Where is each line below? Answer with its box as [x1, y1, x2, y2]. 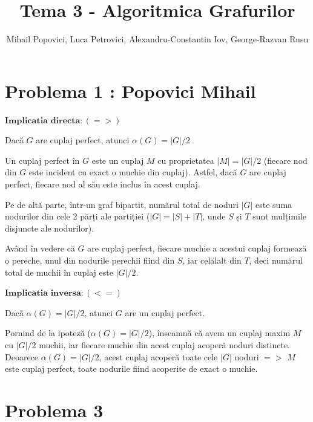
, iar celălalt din [182, 254, 242, 266]
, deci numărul [249, 254, 303, 266]
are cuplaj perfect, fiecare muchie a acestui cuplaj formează [87, 242, 307, 255]
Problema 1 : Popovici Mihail [5, 78, 256, 103]
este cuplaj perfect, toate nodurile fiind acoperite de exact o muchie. [5, 362, 258, 375]
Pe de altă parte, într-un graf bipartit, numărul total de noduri [5, 198, 239, 210]
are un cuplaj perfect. [125, 306, 205, 319]
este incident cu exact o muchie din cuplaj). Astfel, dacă [28, 166, 237, 178]
